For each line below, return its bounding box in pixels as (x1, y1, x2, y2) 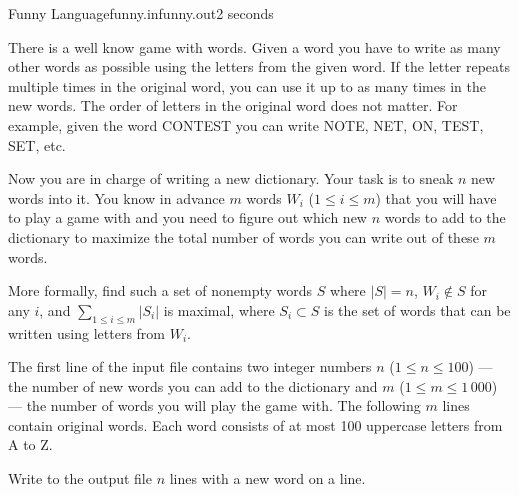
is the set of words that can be (324, 299, 511, 320)
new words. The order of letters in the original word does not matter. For (8, 95, 458, 116)
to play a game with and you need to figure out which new (8, 207, 367, 228)
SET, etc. (8, 134, 66, 155)
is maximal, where (163, 299, 275, 320)
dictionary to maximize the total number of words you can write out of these (8, 226, 479, 247)
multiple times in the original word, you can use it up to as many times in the (8, 75, 486, 96)
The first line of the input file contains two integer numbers (8, 356, 372, 377)
